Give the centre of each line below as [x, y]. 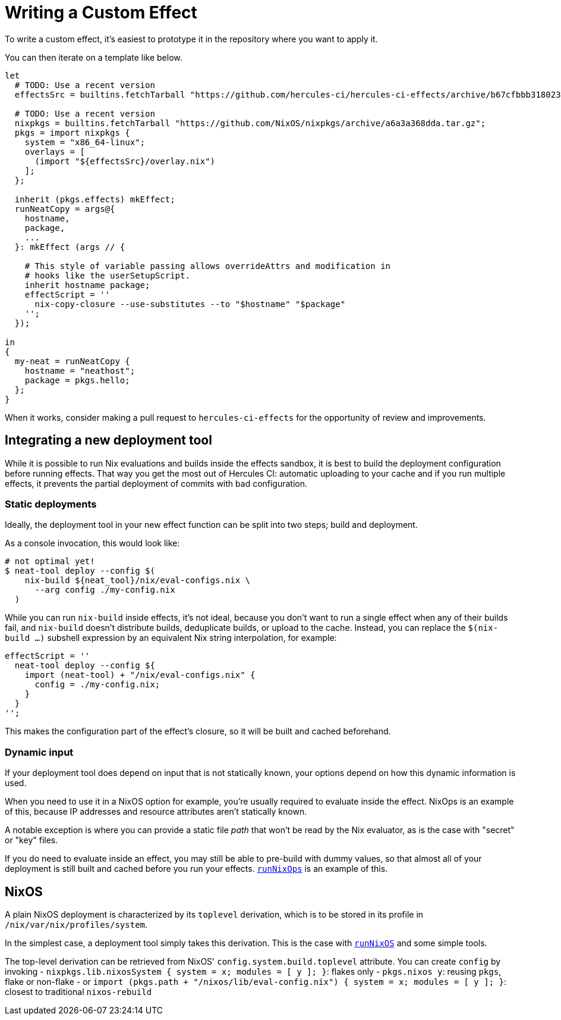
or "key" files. [31, 840]
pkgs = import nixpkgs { [72, 132]
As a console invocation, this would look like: [92, 543]
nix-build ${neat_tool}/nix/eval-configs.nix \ [138, 581]
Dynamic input [39, 752]
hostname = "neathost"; [80, 370]
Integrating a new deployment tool [108, 440]
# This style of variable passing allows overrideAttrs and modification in [208, 266]
